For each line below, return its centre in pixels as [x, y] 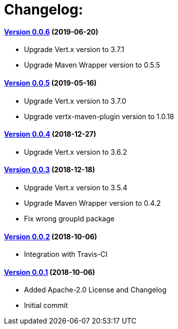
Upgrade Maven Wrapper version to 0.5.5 [92, 65]
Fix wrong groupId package [69, 219]
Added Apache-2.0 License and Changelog [95, 290]
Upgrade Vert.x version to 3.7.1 [74, 50]
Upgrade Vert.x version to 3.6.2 [76, 152]
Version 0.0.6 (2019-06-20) [51, 32]
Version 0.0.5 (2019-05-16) [50, 83]
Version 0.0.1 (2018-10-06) [50, 272]
